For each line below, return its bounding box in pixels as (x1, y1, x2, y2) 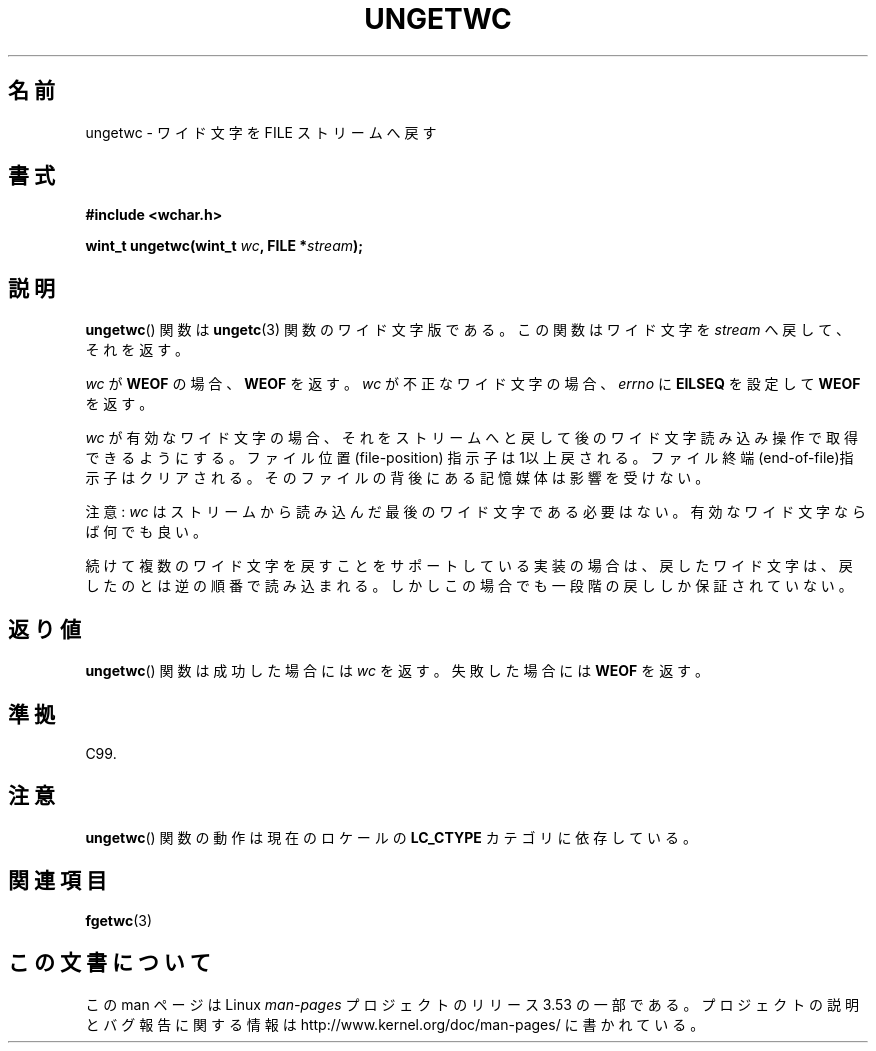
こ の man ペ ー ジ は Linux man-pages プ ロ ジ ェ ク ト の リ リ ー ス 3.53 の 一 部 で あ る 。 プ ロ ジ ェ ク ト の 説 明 (85, 995, 859, 1013)
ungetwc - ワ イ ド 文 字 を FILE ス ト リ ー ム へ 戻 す (85, 123, 437, 141)
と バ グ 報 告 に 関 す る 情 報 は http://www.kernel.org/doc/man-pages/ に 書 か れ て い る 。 (85, 1015, 705, 1033)
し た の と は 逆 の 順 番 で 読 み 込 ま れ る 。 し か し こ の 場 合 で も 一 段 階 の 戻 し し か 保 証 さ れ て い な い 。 (85, 577, 853, 595)
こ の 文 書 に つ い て (8, 950, 211, 976)
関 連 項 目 (8, 868, 107, 894)
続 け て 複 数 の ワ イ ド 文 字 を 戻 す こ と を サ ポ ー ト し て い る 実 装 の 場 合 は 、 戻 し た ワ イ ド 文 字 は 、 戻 (85, 557, 853, 575)
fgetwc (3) (85, 911, 153, 929)
